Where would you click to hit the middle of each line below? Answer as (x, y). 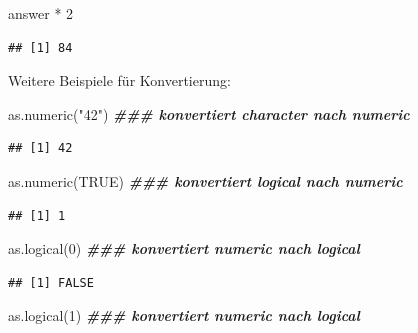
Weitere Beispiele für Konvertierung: (119, 80)
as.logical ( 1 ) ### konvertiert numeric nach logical (184, 315)
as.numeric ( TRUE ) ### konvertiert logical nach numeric (205, 180)
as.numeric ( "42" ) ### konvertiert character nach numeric (209, 113)
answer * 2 (41, 13)
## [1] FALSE (51, 282)
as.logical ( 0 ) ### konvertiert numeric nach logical (184, 248)
